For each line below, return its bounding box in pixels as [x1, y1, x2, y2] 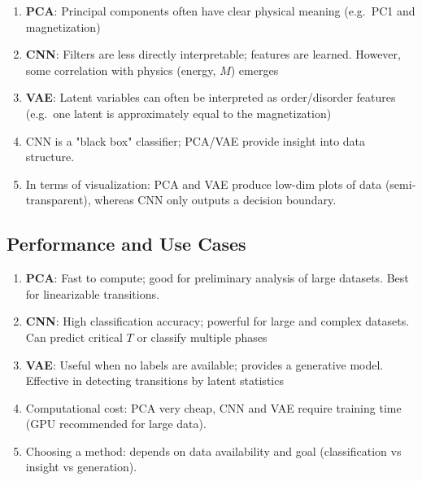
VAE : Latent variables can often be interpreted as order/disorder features [25, 89, 396, 106]
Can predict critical [25, 328, 123, 345]
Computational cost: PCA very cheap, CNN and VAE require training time [25, 399, 402, 416]
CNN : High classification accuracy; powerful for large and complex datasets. [25, 313, 410, 330]
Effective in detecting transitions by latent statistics [25, 372, 284, 389]
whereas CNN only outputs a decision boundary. [94, 191, 337, 208]
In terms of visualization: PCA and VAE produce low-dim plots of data [25, 175, 382, 192]
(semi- [385, 175, 416, 192]
